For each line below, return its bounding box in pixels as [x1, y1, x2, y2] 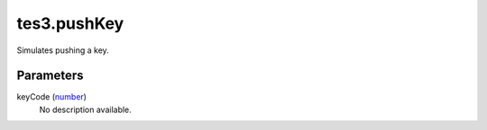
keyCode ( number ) [16, 91, 87, 102]
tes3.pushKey [16, 13, 124, 33]
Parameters [16, 68, 84, 83]
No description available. [39, 104, 133, 115]
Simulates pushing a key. [16, 45, 110, 56]
